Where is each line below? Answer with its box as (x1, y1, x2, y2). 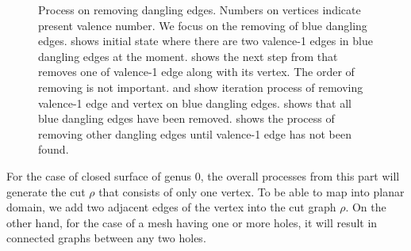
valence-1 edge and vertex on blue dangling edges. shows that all (38, 94, 351, 111)
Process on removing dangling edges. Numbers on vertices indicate (38, 2, 361, 17)
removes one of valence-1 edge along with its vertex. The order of (38, 63, 355, 80)
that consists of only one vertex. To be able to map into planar (98, 183, 405, 200)
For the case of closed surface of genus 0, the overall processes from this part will (6, 167, 400, 184)
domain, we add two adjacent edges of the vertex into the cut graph (6, 199, 336, 215)
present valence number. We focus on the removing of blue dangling (38, 17, 367, 33)
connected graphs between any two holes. (6, 230, 206, 246)
